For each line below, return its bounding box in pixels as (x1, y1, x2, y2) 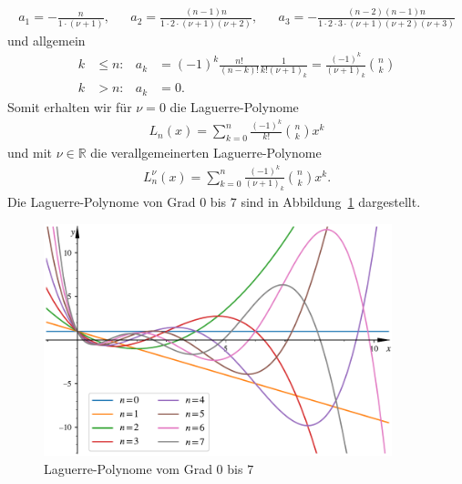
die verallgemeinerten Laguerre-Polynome (90, 143, 322, 162)
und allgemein (7, 30, 86, 49)
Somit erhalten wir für (7, 97, 132, 116)
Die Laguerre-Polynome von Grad (7, 191, 196, 211)
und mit (7, 143, 53, 162)
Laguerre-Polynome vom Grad (44, 458, 212, 478)
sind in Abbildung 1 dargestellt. (241, 191, 421, 211)
